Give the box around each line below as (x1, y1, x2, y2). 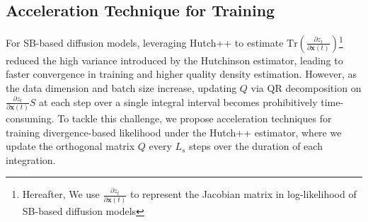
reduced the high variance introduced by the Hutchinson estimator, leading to (6, 52, 343, 67)
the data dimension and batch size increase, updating (6, 81, 237, 95)
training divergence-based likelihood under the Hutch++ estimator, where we (6, 124, 342, 139)
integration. (6, 152, 56, 167)
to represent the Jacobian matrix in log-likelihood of (130, 187, 357, 201)
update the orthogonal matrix (6, 139, 135, 153)
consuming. (6, 111, 54, 126)
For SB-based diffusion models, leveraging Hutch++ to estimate (6, 35, 284, 49)
